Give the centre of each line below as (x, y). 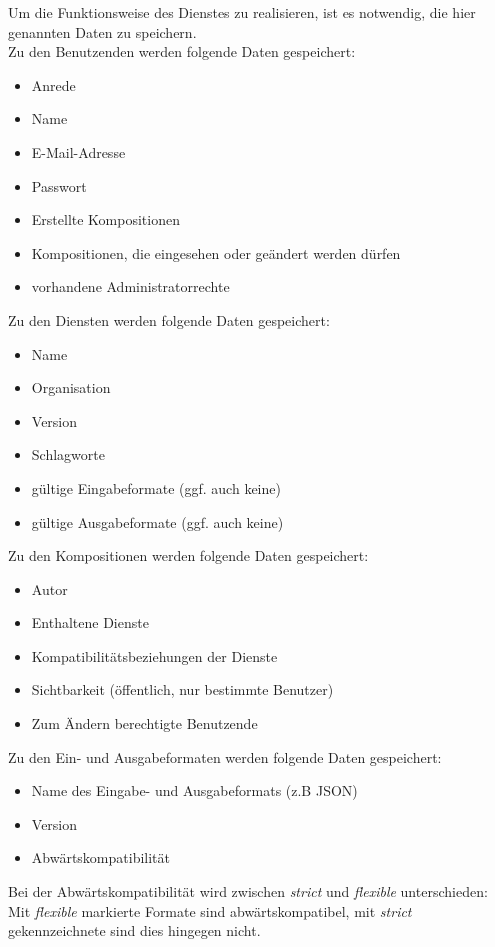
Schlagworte (68, 454)
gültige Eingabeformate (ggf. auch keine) (156, 487)
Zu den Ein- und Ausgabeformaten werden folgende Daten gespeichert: (225, 756)
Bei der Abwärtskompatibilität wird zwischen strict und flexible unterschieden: (248, 891)
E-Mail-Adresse (78, 151)
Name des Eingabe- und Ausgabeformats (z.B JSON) (194, 790)
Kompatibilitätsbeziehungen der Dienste (154, 655)
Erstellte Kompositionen (105, 219)
